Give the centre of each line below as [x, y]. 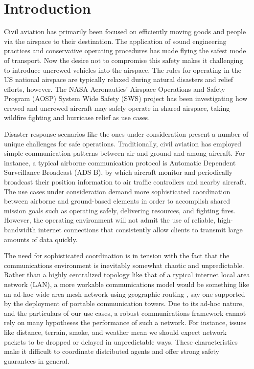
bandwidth [20, 229]
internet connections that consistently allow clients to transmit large [140, 229]
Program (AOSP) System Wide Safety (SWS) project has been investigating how [126, 98]
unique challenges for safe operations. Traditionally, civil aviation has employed [123, 143]
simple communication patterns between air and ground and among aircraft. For [125, 153]
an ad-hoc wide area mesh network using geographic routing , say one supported [125, 294]
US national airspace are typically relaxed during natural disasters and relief [119, 79]
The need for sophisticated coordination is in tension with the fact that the [117, 256]
